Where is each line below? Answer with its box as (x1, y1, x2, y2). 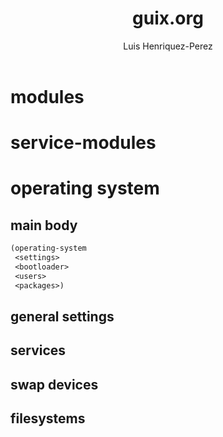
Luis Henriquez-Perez (123, 40, 213, 52)
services (10, 342, 67, 359)
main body (10, 217, 78, 234)
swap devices (10, 376, 99, 393)
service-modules (10, 132, 157, 154)
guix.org (132, 7, 204, 30)
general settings (10, 308, 115, 325)
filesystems (10, 410, 86, 427)
